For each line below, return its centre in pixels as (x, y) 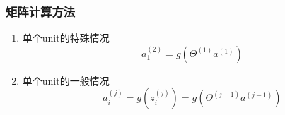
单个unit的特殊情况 (66, 38)
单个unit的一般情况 (66, 80)
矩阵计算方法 (41, 11)
